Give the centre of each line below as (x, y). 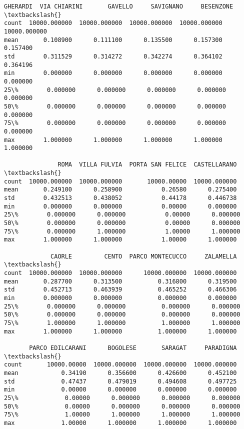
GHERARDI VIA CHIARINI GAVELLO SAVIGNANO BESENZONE (119, 6)
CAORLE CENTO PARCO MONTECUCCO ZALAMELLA (144, 256)
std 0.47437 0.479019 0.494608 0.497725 (120, 381)
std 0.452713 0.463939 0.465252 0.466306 (120, 290)
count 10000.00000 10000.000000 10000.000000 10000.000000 (120, 365)
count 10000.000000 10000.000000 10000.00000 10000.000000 (120, 181)
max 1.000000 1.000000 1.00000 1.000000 (120, 240)
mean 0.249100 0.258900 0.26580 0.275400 (120, 190)
